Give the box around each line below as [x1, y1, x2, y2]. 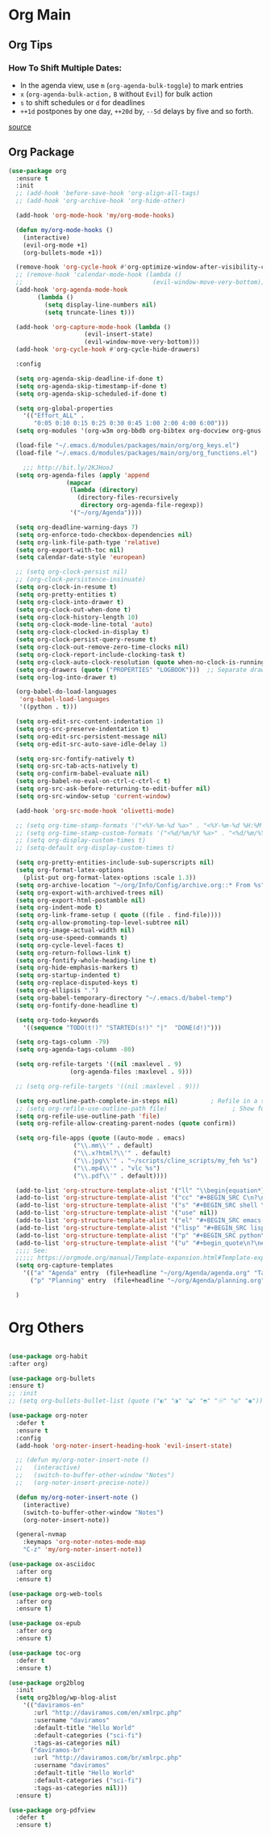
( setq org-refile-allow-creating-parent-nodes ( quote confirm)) [15, 1119, 236, 1127]
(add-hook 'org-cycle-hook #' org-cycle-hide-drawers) [15, 345, 200, 353]
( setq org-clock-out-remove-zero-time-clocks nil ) [15, 643, 190, 652]
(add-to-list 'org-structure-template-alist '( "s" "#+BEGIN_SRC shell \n [15, 1201, 269, 1210]
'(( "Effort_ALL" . [23, 412, 85, 420]
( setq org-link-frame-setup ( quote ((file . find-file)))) [15, 912, 222, 920]
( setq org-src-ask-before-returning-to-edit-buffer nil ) [15, 785, 211, 793]
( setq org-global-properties [15, 404, 114, 412]
